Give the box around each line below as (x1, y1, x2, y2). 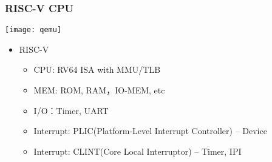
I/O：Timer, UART (33, 104, 109, 116)
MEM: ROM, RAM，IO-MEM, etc (33, 84, 165, 96)
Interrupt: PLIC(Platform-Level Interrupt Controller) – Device (33, 124, 267, 137)
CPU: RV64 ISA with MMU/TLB (33, 63, 161, 76)
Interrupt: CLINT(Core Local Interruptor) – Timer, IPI (33, 144, 242, 157)
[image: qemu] (5, 25, 62, 35)
